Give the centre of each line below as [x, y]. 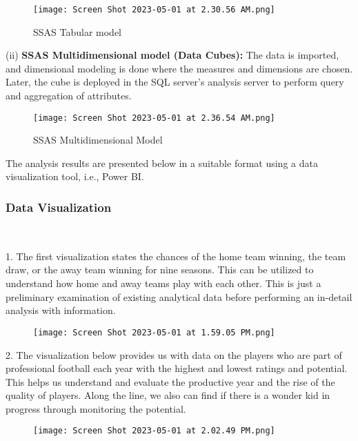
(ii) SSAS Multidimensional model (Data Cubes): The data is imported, [172, 55]
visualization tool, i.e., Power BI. [75, 176]
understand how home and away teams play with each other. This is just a [163, 283]
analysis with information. [61, 310]
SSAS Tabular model [78, 31]
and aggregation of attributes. [69, 96]
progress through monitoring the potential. [96, 408]
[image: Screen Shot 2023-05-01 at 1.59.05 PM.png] [154, 332]
